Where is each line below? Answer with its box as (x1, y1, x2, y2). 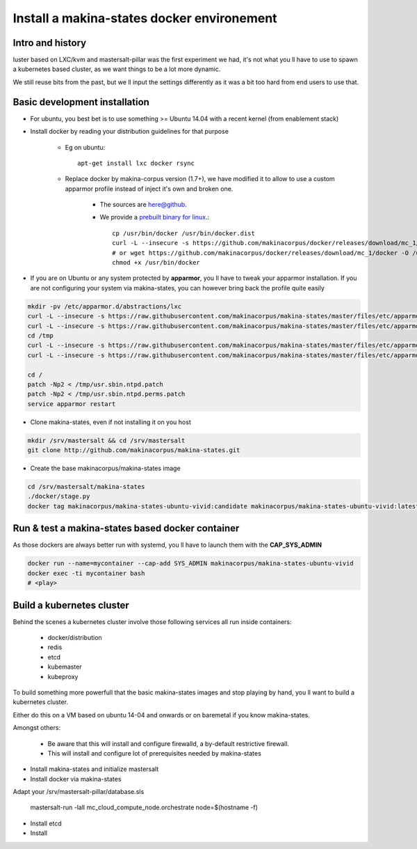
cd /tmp (27, 332, 54, 339)
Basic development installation (13, 96, 149, 108)
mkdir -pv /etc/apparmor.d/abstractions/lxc (27, 302, 182, 310)
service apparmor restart (27, 400, 116, 407)
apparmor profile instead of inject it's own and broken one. (65, 185, 234, 193)
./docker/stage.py (27, 492, 90, 501)
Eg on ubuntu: (65, 143, 106, 151)
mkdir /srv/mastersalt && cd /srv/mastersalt (27, 436, 186, 444)
